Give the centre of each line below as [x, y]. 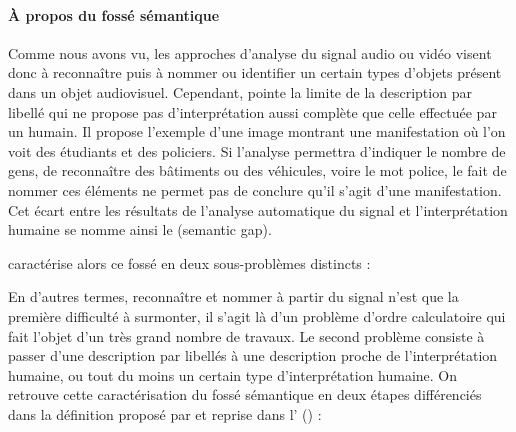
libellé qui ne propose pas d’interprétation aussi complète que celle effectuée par [252, 111]
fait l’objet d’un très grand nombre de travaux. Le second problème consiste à [246, 335]
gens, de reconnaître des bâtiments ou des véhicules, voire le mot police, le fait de [257, 170]
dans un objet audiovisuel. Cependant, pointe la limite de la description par [240, 91]
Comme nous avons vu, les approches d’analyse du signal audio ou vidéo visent [250, 52]
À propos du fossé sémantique [114, 14]
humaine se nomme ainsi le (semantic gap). [140, 229]
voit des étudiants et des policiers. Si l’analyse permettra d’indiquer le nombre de [257, 150]
